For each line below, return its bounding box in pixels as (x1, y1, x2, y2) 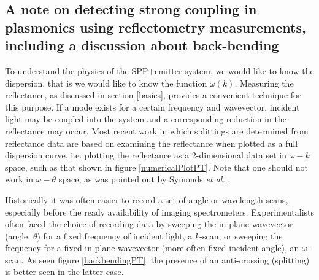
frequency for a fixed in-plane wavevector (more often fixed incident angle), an (5, 241, 299, 254)
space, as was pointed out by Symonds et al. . (58, 173, 231, 185)
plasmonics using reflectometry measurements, (5, 17, 306, 36)
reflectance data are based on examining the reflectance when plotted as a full (5, 136, 298, 149)
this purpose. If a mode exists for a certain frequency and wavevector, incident (5, 100, 300, 113)
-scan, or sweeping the (199, 229, 283, 242)
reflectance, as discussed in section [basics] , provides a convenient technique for (5, 88, 301, 101)
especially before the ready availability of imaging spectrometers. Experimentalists (5, 205, 314, 218)
